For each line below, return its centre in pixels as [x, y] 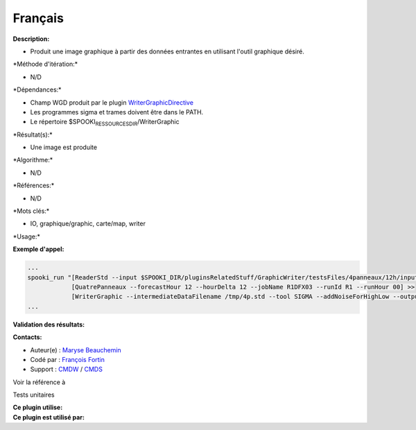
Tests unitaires [34, 395]
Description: [31, 39]
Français [38, 18]
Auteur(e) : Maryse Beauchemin [76, 350]
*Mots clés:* [31, 211]
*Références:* [34, 186]
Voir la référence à [39, 382]
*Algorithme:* [33, 160]
